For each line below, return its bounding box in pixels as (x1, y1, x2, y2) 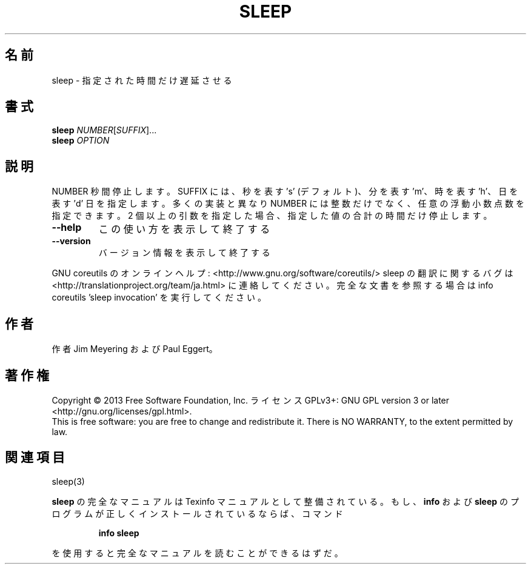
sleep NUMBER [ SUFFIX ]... (52, 125, 157, 136)
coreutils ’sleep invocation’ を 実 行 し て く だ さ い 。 (52, 292, 266, 303)
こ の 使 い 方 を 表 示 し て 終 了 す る (98, 223, 270, 236)
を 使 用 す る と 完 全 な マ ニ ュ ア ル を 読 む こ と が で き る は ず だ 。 (52, 547, 343, 558)
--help (52, 221, 82, 234)
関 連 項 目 (5, 450, 65, 465)
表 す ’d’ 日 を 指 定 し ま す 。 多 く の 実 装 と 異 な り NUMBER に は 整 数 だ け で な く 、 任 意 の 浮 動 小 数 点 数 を (52, 198, 524, 209)
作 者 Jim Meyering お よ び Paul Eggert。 (52, 344, 218, 354)
